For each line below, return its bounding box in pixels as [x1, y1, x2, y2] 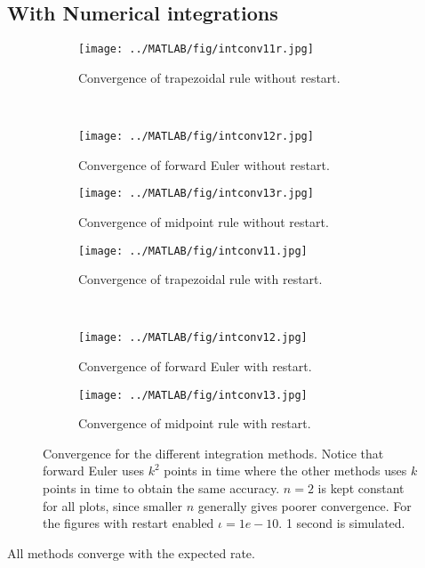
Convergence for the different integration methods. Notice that [43, 443, 384, 462]
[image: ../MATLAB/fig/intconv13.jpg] [78, 388, 308, 402]
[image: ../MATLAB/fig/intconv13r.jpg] [78, 187, 314, 200]
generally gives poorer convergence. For [197, 496, 412, 515]
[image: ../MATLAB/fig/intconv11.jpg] [78, 244, 308, 257]
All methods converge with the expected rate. [7, 543, 255, 562]
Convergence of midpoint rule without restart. [78, 212, 329, 231]
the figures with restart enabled [43, 514, 214, 532]
